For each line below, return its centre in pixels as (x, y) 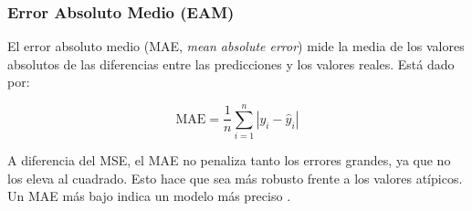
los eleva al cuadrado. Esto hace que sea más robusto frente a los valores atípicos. (235, 178)
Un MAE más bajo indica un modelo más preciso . (149, 196)
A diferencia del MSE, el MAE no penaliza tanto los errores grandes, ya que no (229, 160)
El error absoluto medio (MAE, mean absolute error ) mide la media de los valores (236, 46)
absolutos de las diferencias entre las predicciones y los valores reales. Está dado (231, 63)
